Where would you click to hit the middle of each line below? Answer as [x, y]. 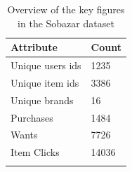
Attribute [34, 47]
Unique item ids [45, 82]
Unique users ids [46, 65]
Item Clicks [35, 152]
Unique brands [42, 100]
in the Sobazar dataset [66, 23]
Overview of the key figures [66, 9]
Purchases [32, 117]
